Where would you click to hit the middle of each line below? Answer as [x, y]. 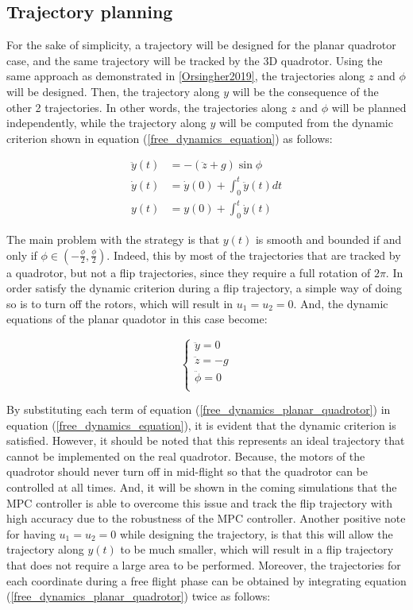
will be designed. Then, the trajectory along [113, 91]
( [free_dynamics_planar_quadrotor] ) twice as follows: [139, 596]
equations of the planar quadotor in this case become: [137, 319]
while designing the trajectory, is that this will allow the [256, 533]
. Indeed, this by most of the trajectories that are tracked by [254, 255]
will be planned [369, 107]
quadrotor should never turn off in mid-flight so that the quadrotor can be [187, 471]
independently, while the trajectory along [106, 123]
